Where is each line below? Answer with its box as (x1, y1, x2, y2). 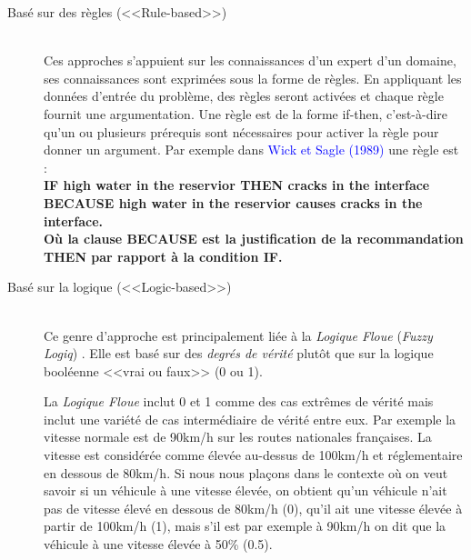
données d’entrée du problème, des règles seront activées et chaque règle (44, 86, 444, 105)
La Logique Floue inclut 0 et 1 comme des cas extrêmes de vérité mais (44, 392, 434, 411)
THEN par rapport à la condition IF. (44, 246, 283, 265)
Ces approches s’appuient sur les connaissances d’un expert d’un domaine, (44, 51, 456, 70)
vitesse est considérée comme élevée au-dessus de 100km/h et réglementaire (44, 445, 463, 465)
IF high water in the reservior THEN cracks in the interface (44, 175, 430, 195)
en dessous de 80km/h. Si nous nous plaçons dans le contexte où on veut (44, 463, 448, 482)
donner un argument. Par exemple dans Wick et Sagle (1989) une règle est (44, 140, 459, 159)
